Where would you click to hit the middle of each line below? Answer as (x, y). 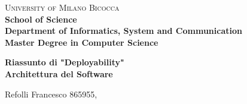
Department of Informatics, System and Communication (123, 31)
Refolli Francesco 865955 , (51, 94)
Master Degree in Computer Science (82, 42)
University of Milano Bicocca (62, 7)
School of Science (41, 19)
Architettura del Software (59, 73)
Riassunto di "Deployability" (65, 62)
